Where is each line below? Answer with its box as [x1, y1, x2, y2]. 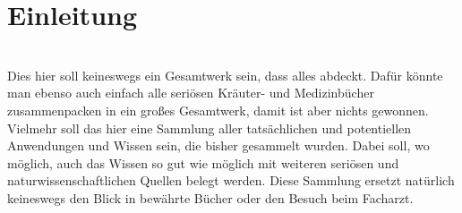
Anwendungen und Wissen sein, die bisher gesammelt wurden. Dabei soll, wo [7, 136, 430, 155]
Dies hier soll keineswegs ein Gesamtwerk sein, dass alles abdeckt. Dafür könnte [7, 65, 443, 84]
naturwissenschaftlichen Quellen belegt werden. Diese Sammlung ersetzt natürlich [7, 171, 455, 190]
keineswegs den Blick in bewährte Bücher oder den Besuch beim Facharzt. [7, 188, 414, 207]
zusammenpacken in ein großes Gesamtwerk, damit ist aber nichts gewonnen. [7, 100, 429, 119]
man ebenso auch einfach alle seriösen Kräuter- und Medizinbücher [7, 83, 374, 102]
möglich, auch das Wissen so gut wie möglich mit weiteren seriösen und [7, 153, 399, 172]
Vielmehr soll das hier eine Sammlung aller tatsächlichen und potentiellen [7, 118, 412, 137]
